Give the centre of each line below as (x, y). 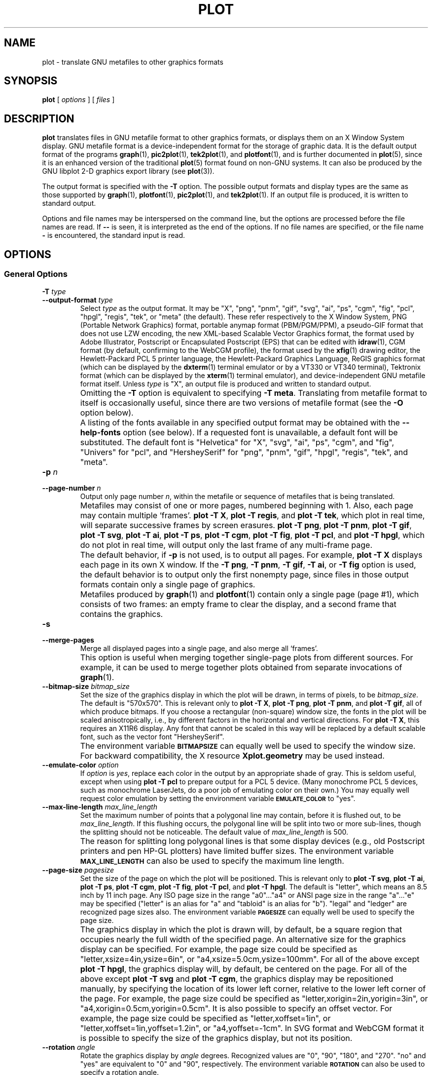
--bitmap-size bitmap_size (86, 686)
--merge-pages (68, 640)
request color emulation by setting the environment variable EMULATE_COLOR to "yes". (218, 798)
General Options (36, 274)
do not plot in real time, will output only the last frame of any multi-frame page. (226, 545)
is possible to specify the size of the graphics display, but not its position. (216, 1038)
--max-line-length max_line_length (100, 806)
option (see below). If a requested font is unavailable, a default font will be (260, 432)
